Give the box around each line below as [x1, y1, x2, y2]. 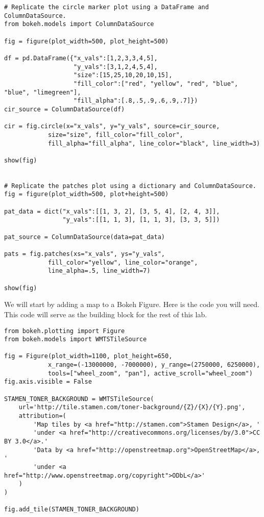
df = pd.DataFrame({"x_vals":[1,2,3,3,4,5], [4, 54, 158, 62]
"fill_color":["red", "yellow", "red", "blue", [74, 80, 238, 87]
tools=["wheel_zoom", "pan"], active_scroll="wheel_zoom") [47, 369, 253, 377]
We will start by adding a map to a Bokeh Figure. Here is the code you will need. [4, 299, 259, 310]
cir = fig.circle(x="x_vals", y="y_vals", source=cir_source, [4, 123, 220, 130]
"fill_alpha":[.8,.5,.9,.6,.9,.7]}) [74, 97, 198, 105]
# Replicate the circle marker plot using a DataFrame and [4, 4, 209, 11]
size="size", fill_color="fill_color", [47, 131, 183, 138]
